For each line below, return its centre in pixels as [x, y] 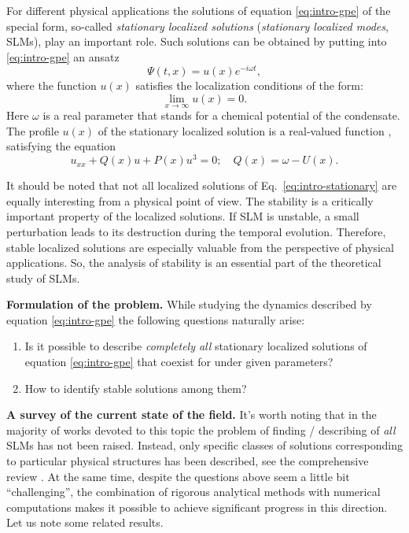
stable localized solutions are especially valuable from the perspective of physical [200, 247]
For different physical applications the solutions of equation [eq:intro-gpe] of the [199, 10]
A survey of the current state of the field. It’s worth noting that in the [192, 415]
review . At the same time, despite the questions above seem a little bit [178, 476]
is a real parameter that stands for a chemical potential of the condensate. [221, 115]
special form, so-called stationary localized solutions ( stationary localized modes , [197, 26]
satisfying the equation [61, 146]
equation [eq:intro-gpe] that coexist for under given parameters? [179, 362]
